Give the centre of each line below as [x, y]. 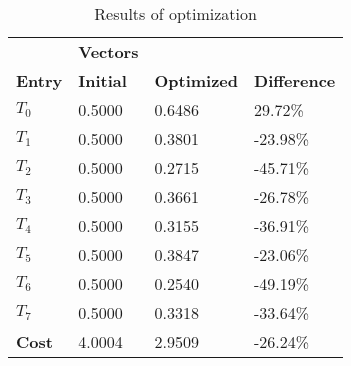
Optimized [196, 80]
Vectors [108, 51]
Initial [102, 80]
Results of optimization [175, 13]
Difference [295, 80]
